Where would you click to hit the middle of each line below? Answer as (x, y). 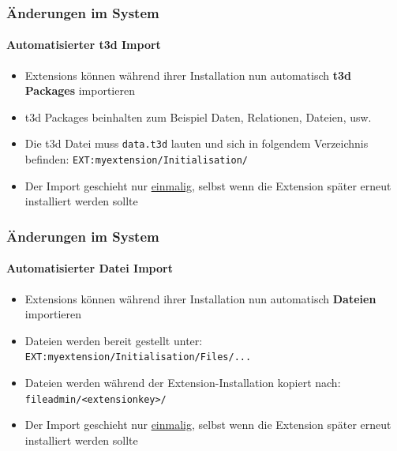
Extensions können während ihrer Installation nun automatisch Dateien (200, 298)
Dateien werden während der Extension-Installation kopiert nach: (183, 382)
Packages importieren (80, 90)
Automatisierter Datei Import (90, 268)
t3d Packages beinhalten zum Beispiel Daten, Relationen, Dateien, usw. (198, 117)
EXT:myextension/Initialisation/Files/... (138, 357)
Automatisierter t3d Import (84, 45)
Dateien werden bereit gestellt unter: (114, 340)
